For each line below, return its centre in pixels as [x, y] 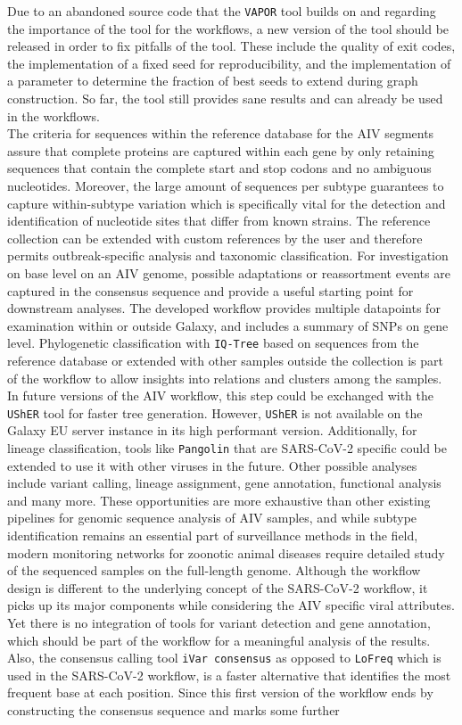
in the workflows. [54, 115]
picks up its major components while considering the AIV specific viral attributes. [231, 605]
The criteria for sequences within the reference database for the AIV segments [221, 133]
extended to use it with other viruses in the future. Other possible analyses [212, 465]
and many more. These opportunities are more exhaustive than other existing [219, 500]
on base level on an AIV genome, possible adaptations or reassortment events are [229, 272]
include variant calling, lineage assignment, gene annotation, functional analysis [224, 483]
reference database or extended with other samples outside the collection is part [225, 360]
